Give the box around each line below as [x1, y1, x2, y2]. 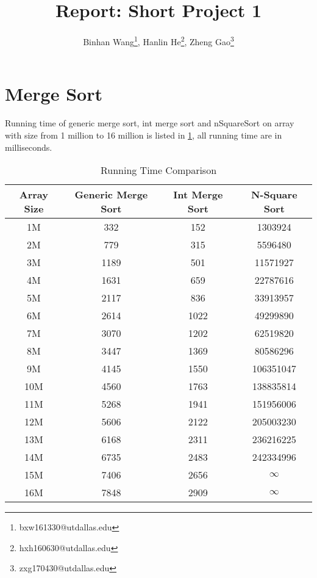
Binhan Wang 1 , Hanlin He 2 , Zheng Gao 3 [83, 34, 234, 48]
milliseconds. [5, 140, 52, 153]
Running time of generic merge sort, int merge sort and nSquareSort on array [5, 117, 294, 129]
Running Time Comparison [100, 163, 217, 178]
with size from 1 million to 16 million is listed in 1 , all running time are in [5, 128, 282, 141]
